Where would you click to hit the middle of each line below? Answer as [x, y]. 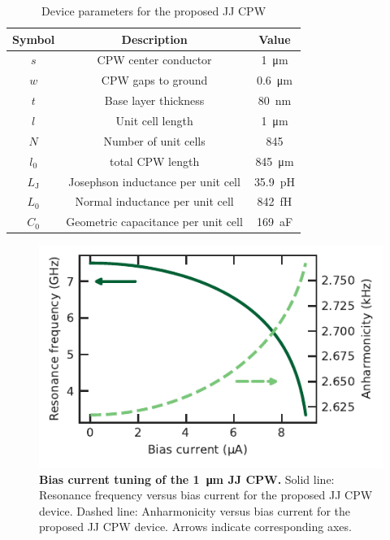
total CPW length [154, 161]
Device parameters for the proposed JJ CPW [154, 11]
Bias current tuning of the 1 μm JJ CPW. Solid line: [187, 479]
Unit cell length [154, 120]
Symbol [34, 39]
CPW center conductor [154, 60]
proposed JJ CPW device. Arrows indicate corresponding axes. [195, 527]
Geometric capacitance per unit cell [154, 222]
